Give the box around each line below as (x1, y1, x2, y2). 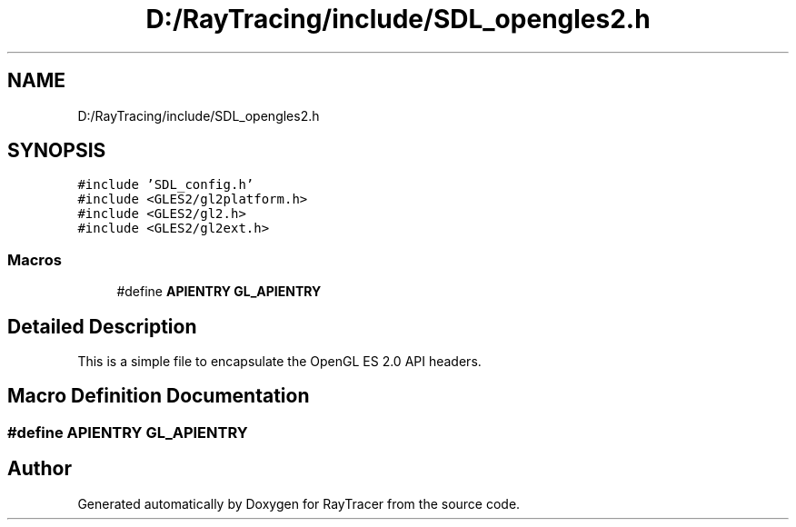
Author (7, 457, 72, 481)
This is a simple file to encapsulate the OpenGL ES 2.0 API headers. (77, 353, 482, 370)
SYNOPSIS (7, 139, 106, 163)
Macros (7, 250, 62, 269)
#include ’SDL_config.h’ (77, 177, 254, 193)
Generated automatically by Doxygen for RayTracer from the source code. (77, 495, 521, 512)
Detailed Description (7, 314, 197, 338)
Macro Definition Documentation (7, 384, 310, 408)
